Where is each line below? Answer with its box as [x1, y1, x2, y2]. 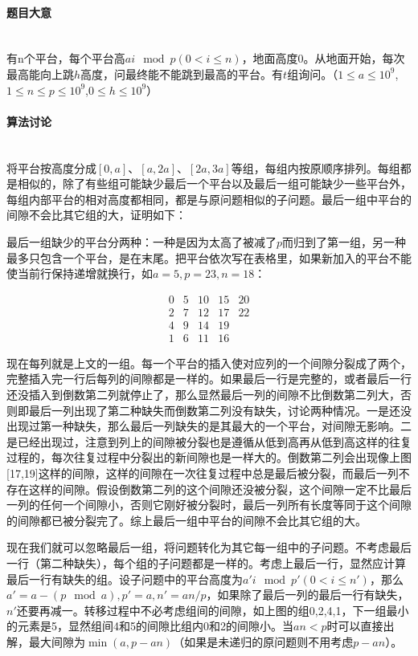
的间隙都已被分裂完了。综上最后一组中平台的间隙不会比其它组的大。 [6, 511, 367, 528]
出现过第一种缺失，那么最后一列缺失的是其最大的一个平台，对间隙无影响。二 [6, 418, 412, 434]
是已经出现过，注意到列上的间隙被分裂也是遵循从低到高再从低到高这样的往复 [6, 433, 412, 450]
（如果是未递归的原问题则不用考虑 [173, 633, 354, 650]
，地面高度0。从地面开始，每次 [241, 50, 405, 67]
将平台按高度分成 [6, 159, 96, 176]
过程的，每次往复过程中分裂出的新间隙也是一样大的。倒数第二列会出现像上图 [6, 449, 412, 466]
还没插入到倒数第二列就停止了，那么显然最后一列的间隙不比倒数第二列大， [6, 386, 400, 403]
